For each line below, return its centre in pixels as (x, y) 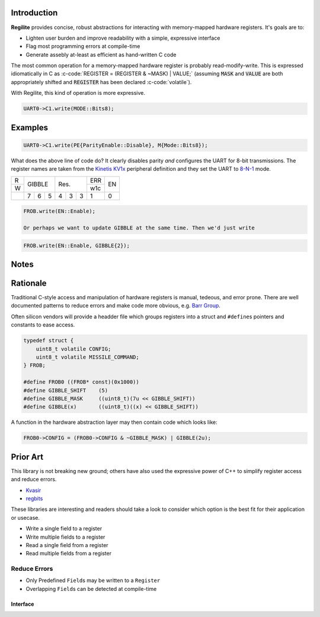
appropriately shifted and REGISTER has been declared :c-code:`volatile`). (101, 82)
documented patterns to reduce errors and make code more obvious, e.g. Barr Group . (116, 306)
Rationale (29, 283)
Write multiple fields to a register (65, 537)
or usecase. (25, 517)
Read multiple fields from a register (69, 554)
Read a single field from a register (67, 545)
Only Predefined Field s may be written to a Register (93, 580)
